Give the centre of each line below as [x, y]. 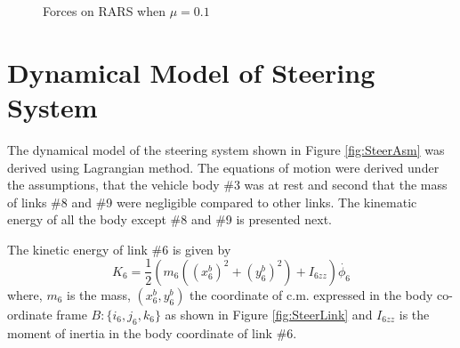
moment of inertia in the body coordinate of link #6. [152, 332]
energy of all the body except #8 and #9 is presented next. [169, 219]
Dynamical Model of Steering [191, 72]
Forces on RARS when [104, 11]
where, [25, 294]
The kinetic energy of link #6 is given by [119, 249]
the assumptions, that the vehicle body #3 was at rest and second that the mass [227, 185]
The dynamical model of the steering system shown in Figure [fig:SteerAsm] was [226, 149]
